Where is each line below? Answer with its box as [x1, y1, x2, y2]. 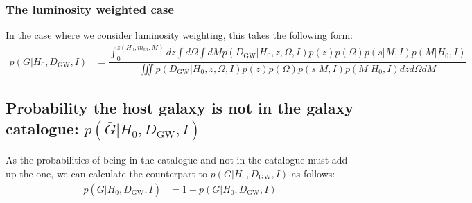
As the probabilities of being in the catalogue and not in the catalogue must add [6, 152, 348, 167]
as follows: [291, 166, 335, 180]
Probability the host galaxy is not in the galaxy [6, 97, 353, 118]
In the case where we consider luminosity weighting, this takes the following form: [6, 28, 353, 42]
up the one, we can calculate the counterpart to [6, 166, 207, 180]
